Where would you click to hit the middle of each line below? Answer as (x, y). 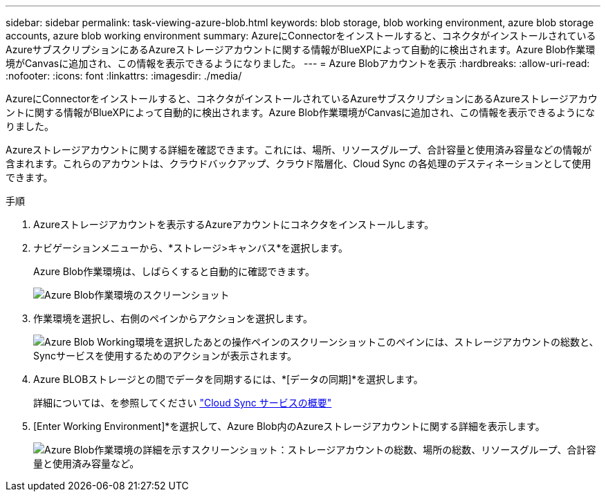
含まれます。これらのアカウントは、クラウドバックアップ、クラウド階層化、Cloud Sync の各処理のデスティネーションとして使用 (299, 163)
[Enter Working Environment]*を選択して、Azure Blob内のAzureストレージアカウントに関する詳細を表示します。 (289, 426)
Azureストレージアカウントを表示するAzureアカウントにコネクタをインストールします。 (234, 224)
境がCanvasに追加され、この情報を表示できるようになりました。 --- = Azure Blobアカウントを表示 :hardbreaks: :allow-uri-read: (298, 63)
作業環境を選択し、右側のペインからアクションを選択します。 (173, 318)
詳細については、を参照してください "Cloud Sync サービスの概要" (183, 403)
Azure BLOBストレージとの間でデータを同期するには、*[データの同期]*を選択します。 (228, 379)
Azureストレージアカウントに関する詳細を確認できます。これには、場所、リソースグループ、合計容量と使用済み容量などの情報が (299, 150)
